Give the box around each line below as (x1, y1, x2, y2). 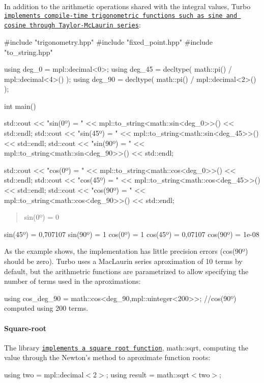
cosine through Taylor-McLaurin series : (4, 19, 141, 30)
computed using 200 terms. (4, 303, 89, 313)
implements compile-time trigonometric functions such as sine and (4, 12, 238, 19)
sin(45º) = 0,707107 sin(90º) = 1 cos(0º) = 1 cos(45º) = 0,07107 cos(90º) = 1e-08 (4, 228, 259, 239)
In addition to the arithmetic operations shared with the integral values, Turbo (4, 1, 251, 11)
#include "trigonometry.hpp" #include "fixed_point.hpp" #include (4, 36, 213, 47)
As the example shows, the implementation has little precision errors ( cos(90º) (4, 246, 248, 256)
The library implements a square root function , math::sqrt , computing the (4, 342, 248, 352)
